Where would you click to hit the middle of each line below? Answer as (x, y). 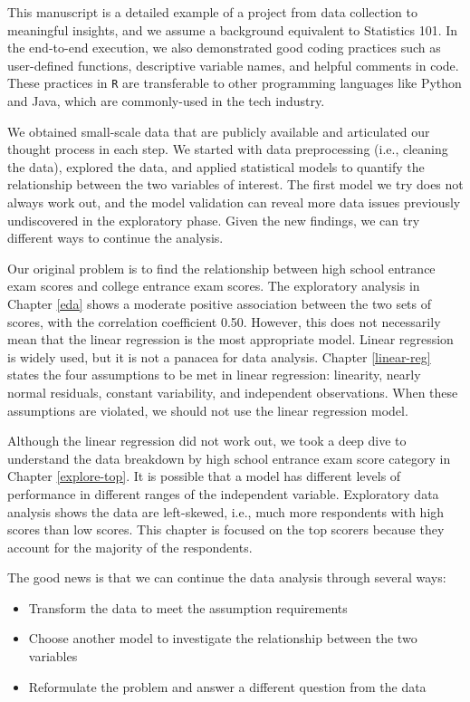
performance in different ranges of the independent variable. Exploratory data (223, 493)
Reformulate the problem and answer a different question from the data (227, 686)
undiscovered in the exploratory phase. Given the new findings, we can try (214, 220)
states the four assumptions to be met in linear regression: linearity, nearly (214, 375)
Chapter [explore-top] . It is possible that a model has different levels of (204, 476)
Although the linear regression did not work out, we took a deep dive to (207, 441)
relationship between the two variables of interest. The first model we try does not (235, 184)
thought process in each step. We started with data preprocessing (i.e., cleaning (228, 149)
